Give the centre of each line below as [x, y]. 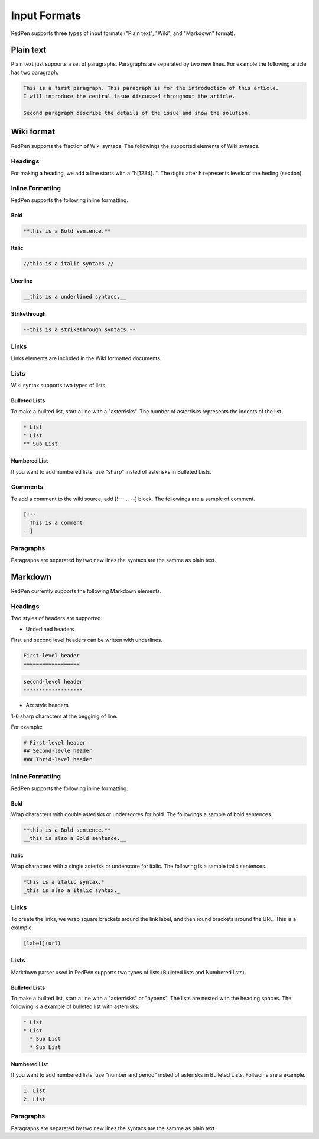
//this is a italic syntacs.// [69, 264]
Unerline [22, 281]
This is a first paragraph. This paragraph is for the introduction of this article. [151, 88]
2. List [34, 1099]
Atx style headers [47, 705]
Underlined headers [50, 629]
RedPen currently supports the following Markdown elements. [86, 591]
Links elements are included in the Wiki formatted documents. [86, 358]
